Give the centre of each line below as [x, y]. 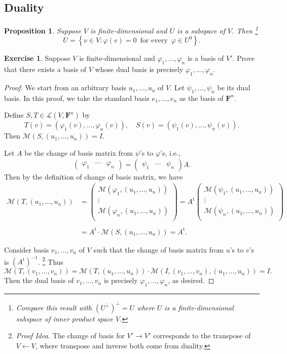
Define [14, 115]
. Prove [243, 58]
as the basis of [201, 98]
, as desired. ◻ [191, 280]
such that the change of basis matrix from [158, 250]
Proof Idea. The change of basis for [70, 335]
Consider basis [27, 250]
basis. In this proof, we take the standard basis [77, 98]
